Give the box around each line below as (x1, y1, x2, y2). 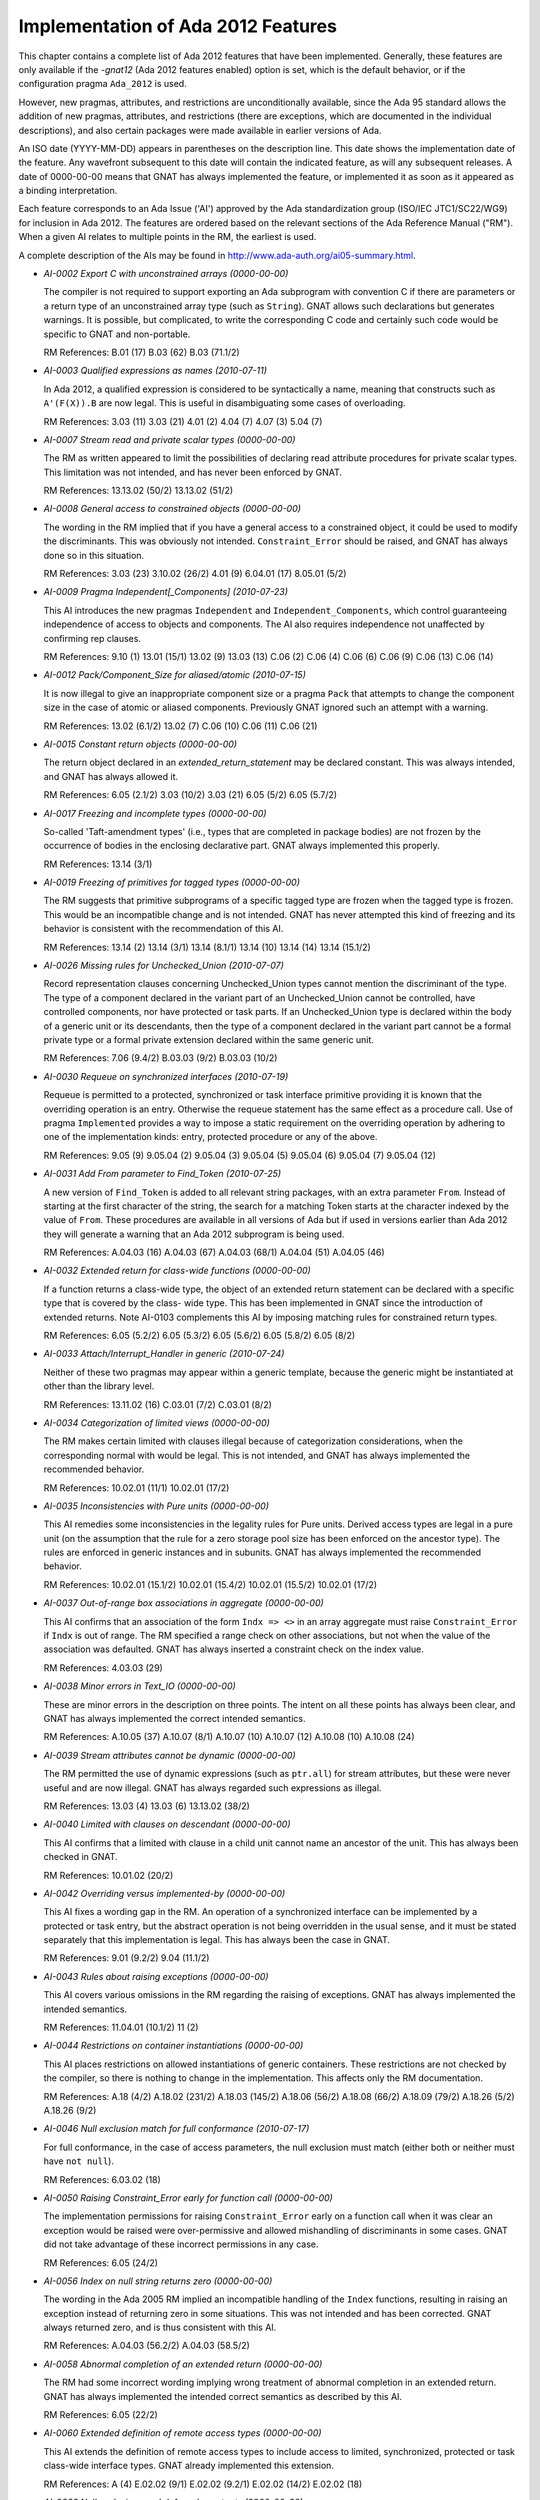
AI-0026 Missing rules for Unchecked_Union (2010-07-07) (43, 960, 284, 972)
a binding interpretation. (18, 185, 118, 197)
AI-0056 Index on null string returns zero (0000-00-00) (43, 2275, 273, 2287)
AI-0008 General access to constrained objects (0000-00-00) (43, 503, 302, 515)
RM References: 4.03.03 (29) (43, 1661, 164, 1674)
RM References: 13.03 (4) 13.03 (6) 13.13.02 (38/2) (43, 1800, 250, 1812)
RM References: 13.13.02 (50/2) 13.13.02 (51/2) (43, 485, 234, 497)
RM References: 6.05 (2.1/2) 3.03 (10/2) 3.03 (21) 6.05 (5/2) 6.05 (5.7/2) (43, 789, 338, 801)
